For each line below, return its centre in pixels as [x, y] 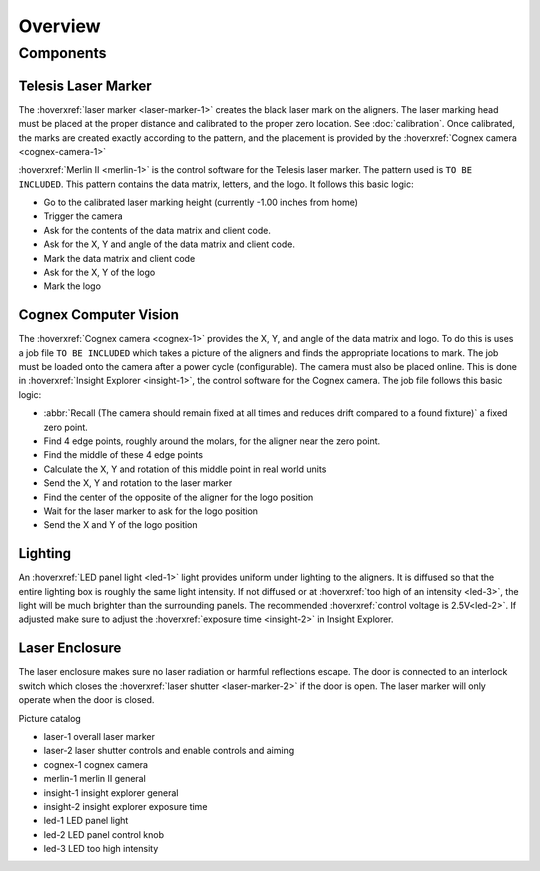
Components [62, 53]
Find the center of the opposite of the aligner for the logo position [178, 497]
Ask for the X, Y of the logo [99, 272]
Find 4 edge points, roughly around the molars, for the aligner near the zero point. [212, 441]
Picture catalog [50, 718]
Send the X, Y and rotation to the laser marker [138, 483]
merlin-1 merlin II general [95, 779]
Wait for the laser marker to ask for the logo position [151, 511]
